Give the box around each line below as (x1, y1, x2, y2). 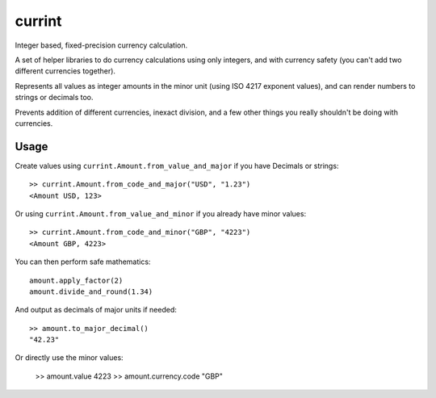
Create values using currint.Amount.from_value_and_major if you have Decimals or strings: (15, 161, 339, 170)
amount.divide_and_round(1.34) (29, 287, 153, 296)
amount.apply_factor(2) (29, 275, 124, 285)
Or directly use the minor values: (15, 353, 124, 362)
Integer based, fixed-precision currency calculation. (15, 40, 188, 50)
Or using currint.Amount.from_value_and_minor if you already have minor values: (15, 208, 307, 218)
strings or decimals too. (15, 93, 94, 103)
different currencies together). (15, 66, 116, 76)
